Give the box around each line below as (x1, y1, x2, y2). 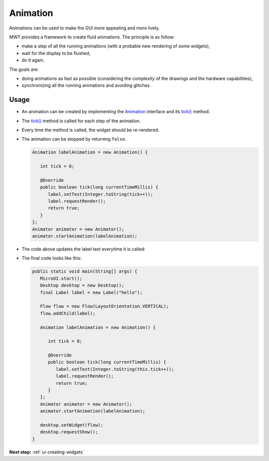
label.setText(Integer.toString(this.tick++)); (55, 366, 174, 372)
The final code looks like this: (21, 255, 82, 261)
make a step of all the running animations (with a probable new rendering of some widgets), (21, 43, 210, 49)
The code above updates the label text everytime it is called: (21, 246, 145, 252)
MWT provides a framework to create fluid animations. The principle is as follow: (9, 34, 175, 40)
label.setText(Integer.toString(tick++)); (48, 191, 153, 197)
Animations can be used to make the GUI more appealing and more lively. (9, 25, 160, 31)
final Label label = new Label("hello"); (40, 289, 143, 295)
